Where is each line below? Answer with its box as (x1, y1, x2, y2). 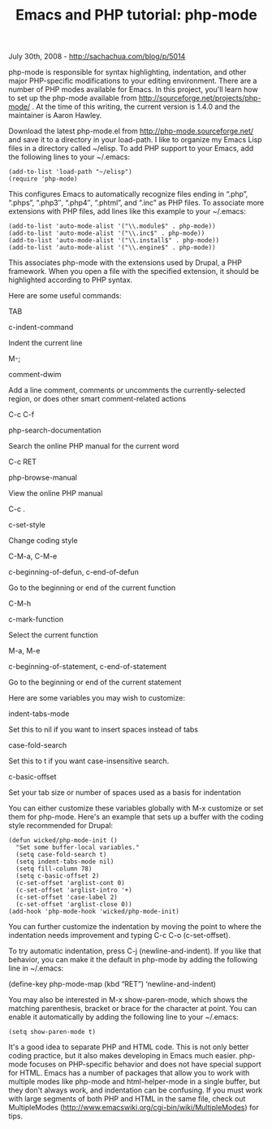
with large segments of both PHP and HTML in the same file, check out (8, 1094, 246, 1104)
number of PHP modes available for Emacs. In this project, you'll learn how (8, 85, 258, 94)
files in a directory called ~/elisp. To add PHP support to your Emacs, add (8, 144, 254, 154)
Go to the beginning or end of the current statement (8, 677, 182, 688)
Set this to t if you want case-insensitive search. (8, 756, 170, 766)
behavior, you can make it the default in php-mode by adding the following (8, 955, 258, 965)
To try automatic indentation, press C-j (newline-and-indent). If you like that (8, 946, 261, 956)
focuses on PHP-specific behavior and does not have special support (29, 1059, 261, 1070)
